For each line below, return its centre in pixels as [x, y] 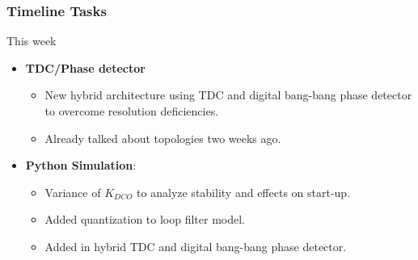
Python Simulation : [81, 165]
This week [32, 41]
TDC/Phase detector [85, 67]
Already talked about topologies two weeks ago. [163, 138]
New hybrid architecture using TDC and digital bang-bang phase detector [228, 95]
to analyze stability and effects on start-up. [244, 192]
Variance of [73, 192]
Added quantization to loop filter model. [145, 219]
